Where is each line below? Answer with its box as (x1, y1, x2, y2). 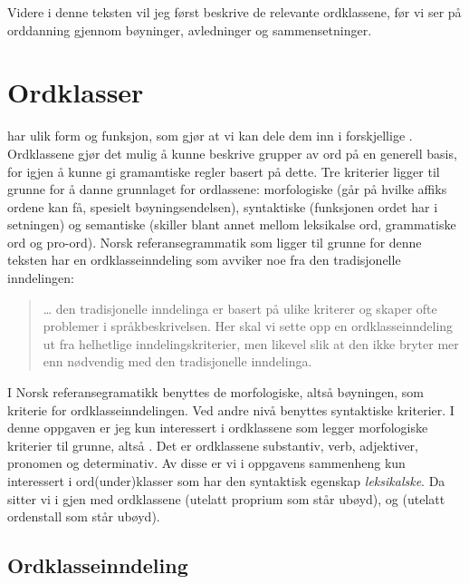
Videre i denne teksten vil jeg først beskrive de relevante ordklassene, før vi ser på (7, 3, 462, 21)
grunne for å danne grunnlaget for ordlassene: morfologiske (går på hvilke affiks (7, 180, 447, 199)
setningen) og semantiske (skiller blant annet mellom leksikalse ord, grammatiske (7, 215, 456, 234)
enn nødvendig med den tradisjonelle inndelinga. (43, 352, 312, 371)
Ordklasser (7, 73, 144, 111)
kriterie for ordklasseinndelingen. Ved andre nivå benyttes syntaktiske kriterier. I (7, 400, 455, 419)
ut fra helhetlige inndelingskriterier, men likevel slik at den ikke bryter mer (43, 334, 459, 353)
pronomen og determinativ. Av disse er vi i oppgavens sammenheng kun (7, 453, 406, 472)
